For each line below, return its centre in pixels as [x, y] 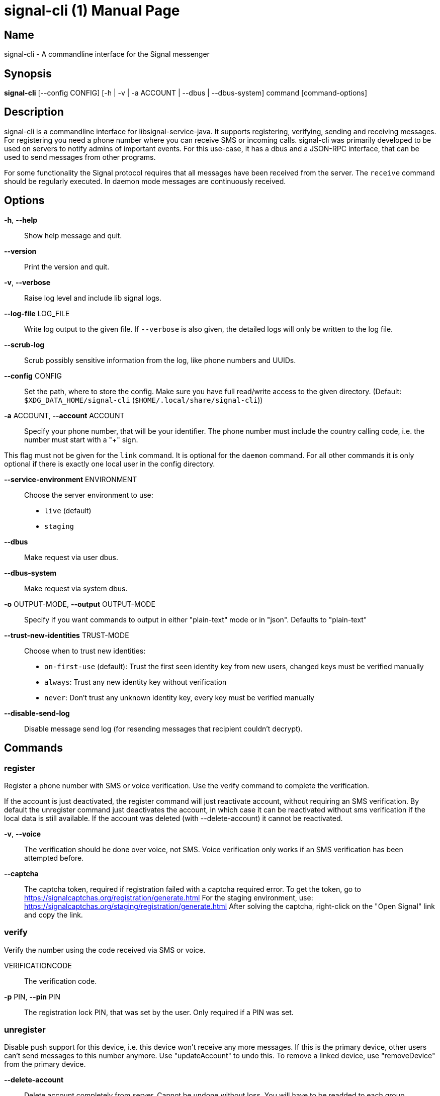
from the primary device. [45, 1064]
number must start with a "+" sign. [81, 439]
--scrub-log [24, 344]
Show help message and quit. [73, 235]
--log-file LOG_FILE [37, 313]
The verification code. [61, 981]
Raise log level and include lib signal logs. [93, 298]
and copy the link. [54, 915]
